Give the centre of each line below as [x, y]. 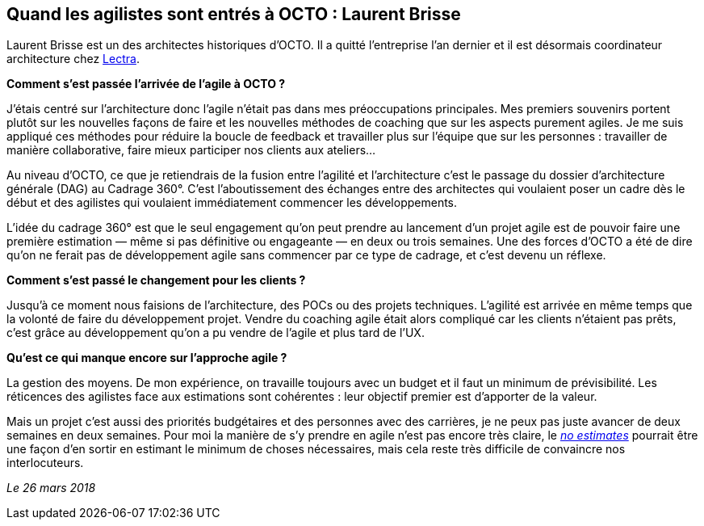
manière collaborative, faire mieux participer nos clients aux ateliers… [191, 150]
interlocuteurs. [45, 463]
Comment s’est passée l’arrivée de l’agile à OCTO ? [146, 84]
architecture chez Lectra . [73, 59]
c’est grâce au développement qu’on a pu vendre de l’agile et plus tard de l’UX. [216, 333]
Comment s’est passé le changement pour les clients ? [156, 280]
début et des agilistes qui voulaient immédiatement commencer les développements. [232, 203]
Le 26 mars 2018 [51, 488]
